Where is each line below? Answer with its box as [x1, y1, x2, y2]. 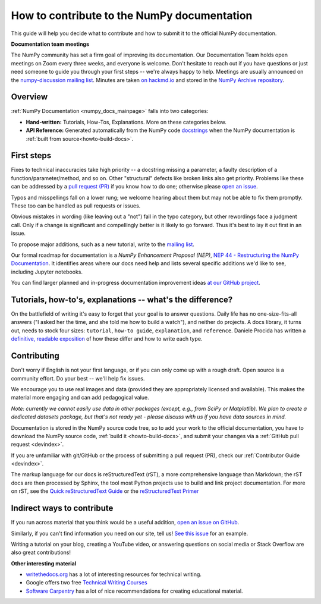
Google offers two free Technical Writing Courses [26, 579, 148, 586]
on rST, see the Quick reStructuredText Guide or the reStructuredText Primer [11, 487, 199, 495]
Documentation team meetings [11, 40, 89, 48]
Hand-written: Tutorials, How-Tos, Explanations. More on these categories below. [26, 118, 227, 125]
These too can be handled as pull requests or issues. [11, 202, 141, 209]
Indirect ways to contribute [11, 503, 114, 514]
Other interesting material [11, 559, 77, 567]
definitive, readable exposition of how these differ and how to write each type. [11, 335, 203, 342]
